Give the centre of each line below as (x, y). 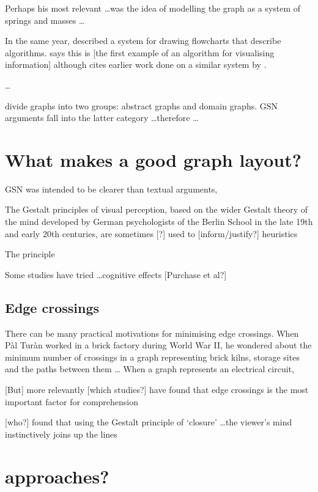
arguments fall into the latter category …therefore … (102, 118)
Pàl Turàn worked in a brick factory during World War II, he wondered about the (158, 345)
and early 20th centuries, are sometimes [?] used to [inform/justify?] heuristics (151, 233)
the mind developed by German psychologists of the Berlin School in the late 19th (159, 222)
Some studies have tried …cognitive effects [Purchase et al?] (116, 274)
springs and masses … (45, 20)
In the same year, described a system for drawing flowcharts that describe (143, 41)
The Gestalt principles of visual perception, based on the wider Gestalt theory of (157, 209)
